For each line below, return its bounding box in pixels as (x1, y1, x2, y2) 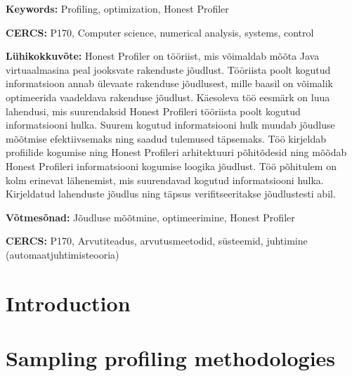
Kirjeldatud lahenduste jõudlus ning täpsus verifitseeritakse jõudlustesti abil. (6, 186, 336, 201)
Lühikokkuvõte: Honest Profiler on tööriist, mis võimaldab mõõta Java (6, 48, 320, 63)
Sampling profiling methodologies (6, 344, 336, 372)
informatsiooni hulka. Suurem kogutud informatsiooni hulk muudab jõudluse (6, 117, 335, 132)
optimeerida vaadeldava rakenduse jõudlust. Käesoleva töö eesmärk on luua (6, 89, 330, 104)
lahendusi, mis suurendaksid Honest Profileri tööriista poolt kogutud (6, 103, 301, 118)
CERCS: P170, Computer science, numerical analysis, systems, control (6, 25, 314, 39)
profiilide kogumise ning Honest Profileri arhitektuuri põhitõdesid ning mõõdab (6, 145, 347, 160)
